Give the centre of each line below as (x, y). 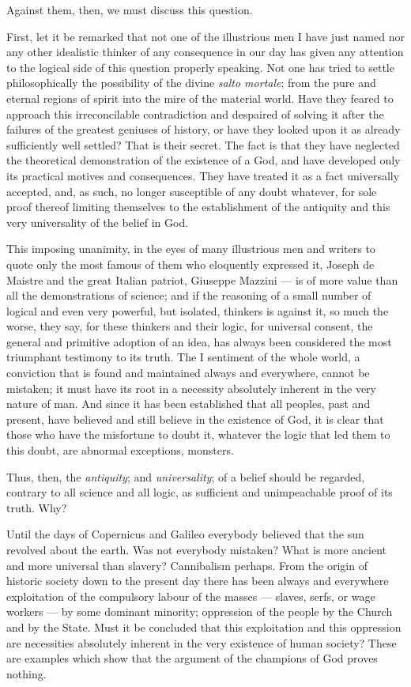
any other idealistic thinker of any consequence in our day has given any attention (205, 52)
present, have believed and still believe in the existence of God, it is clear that (195, 419)
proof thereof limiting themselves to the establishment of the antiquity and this (198, 207)
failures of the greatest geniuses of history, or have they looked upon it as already (204, 129)
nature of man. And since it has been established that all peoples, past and (189, 404)
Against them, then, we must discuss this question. (130, 9)
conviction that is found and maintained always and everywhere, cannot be (188, 373)
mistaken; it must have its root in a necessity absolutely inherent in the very (191, 388)
